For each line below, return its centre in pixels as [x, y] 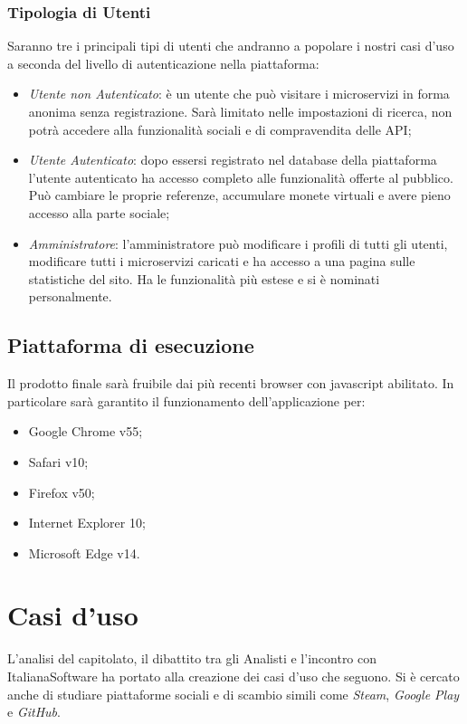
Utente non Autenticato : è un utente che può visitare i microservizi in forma [239, 94]
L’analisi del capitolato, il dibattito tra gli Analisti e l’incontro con [192, 658]
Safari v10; [58, 461]
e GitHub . [34, 712]
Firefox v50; [62, 492]
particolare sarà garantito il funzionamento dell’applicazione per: [186, 400]
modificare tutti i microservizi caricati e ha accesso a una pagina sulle [222, 261]
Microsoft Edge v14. [84, 553]
